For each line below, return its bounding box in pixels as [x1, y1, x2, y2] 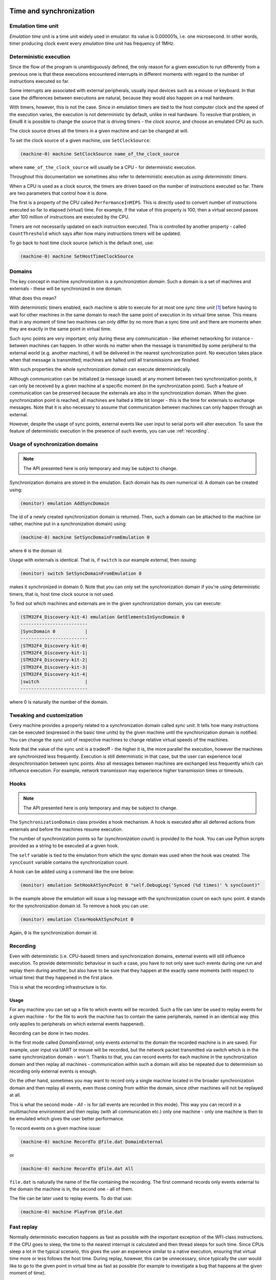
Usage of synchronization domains [9, 441, 98, 448]
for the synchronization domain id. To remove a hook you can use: [9, 903, 149, 909]
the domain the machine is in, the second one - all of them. [9, 1186, 134, 1192]
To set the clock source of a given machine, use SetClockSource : [9, 137, 151, 143]
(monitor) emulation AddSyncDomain [20, 500, 109, 506]
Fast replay [9, 1223, 38, 1230]
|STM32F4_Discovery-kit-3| [20, 664, 88, 670]
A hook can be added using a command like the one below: [9, 868, 134, 875]
